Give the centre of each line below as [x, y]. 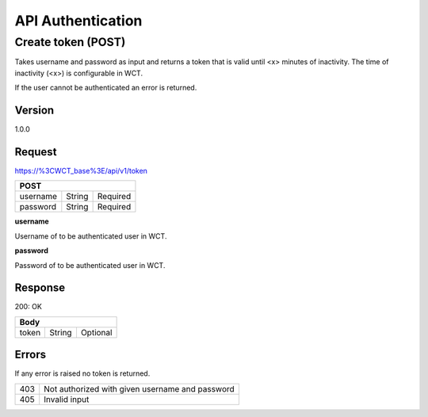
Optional [96, 332]
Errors [31, 355]
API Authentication [78, 21]
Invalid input [67, 399]
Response [40, 288]
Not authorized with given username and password [139, 388]
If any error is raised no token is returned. [82, 373]
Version [34, 110]
